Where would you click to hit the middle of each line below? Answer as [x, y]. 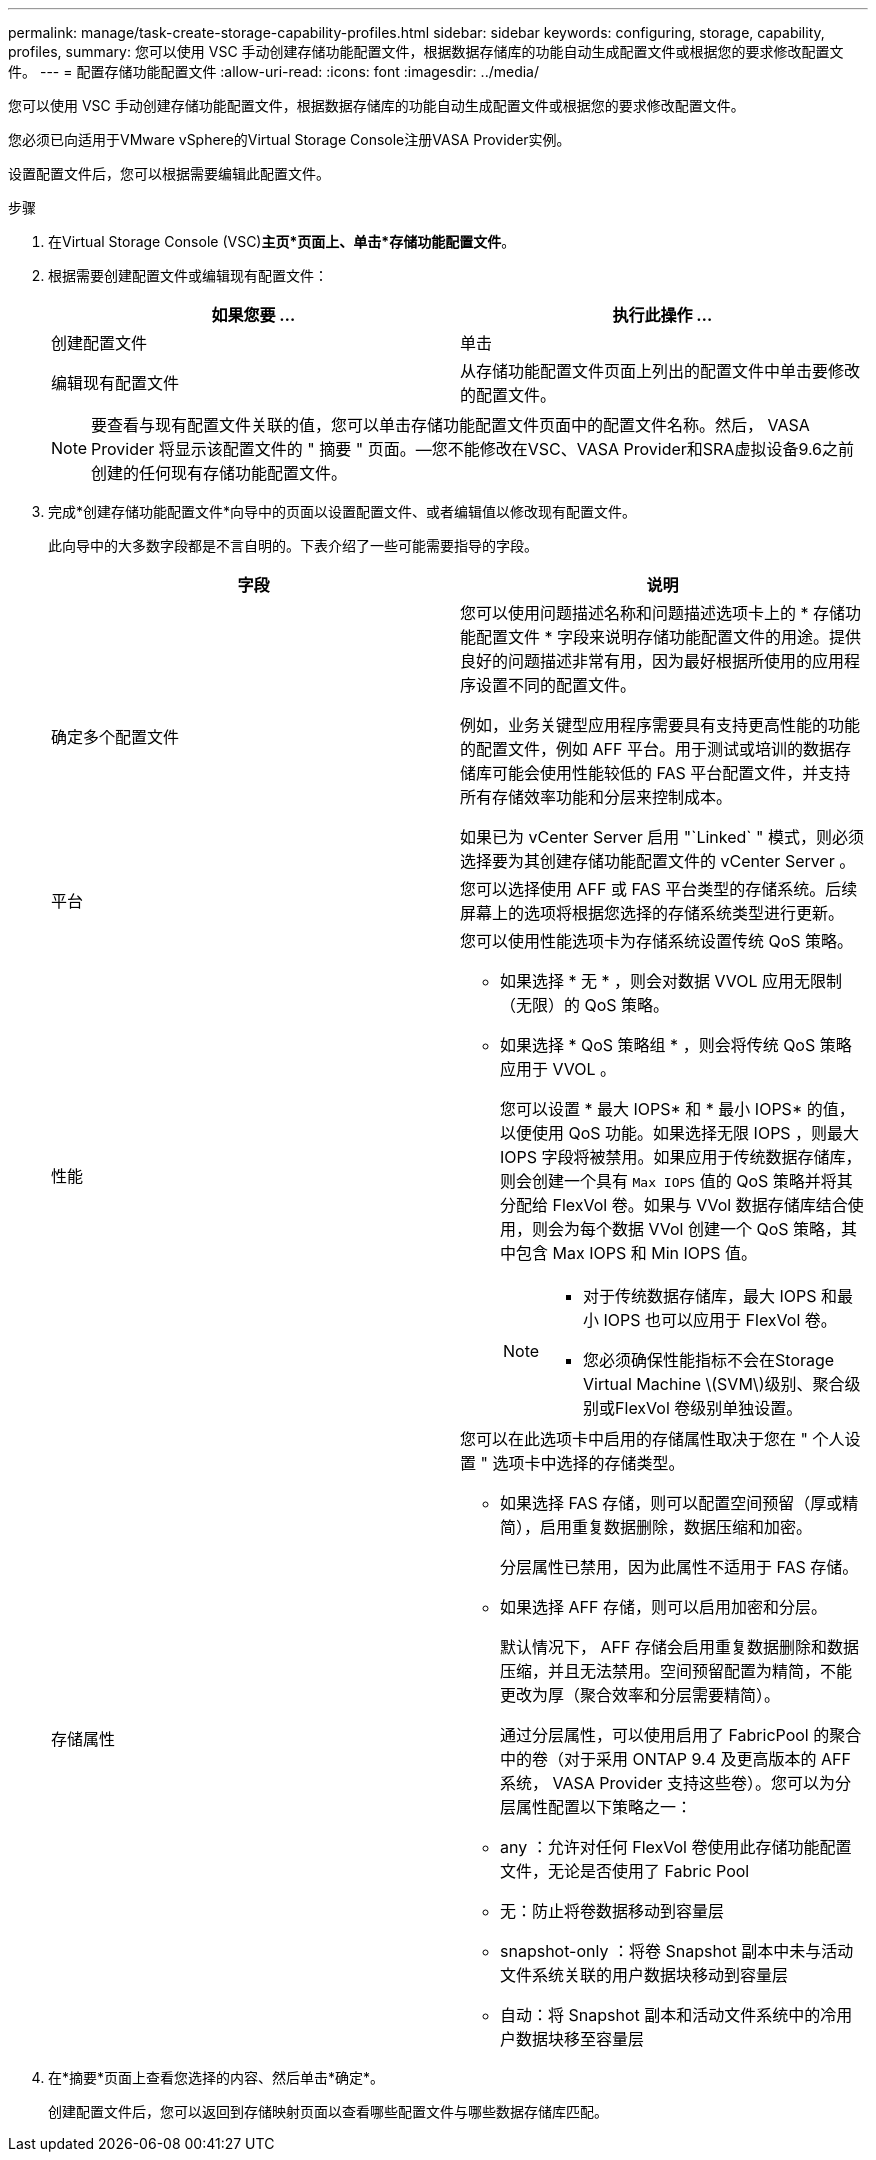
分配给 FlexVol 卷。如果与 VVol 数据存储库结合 [674, 1205]
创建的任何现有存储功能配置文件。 [219, 473]
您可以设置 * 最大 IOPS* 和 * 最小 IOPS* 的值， [677, 1109]
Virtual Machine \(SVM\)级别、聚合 [714, 1384]
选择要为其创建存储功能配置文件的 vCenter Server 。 [658, 861]
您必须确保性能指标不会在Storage [709, 1360]
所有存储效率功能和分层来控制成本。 [596, 797]
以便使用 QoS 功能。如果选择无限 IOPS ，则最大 [680, 1133]
